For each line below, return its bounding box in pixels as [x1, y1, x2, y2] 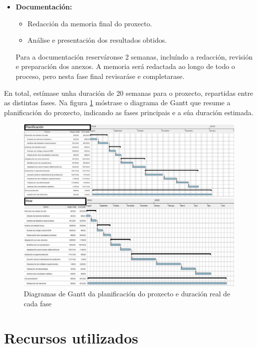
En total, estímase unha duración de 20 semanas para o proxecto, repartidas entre [4, 87, 254, 98]
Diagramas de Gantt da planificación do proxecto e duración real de [24, 288, 230, 299]
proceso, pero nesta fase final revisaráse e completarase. [15, 70, 185, 81]
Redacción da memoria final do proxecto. [27, 18, 152, 28]
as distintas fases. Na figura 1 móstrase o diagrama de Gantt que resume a [4, 97, 231, 108]
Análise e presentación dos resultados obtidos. [27, 35, 167, 45]
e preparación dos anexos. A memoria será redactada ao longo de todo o [15, 61, 235, 71]
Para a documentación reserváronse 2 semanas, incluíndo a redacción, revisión [15, 51, 253, 62]
